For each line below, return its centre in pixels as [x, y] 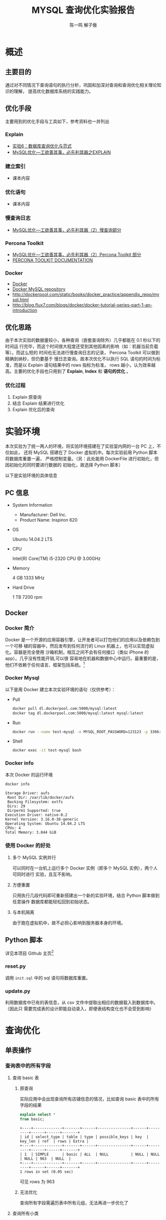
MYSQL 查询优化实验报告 [83, 10]
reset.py [16, 966]
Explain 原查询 [27, 397]
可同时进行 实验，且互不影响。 [43, 874]
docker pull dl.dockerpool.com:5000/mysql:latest [65, 708]
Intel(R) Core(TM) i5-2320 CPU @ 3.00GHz [56, 558]
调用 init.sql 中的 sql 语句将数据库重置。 [48, 978]
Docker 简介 [20, 628]
